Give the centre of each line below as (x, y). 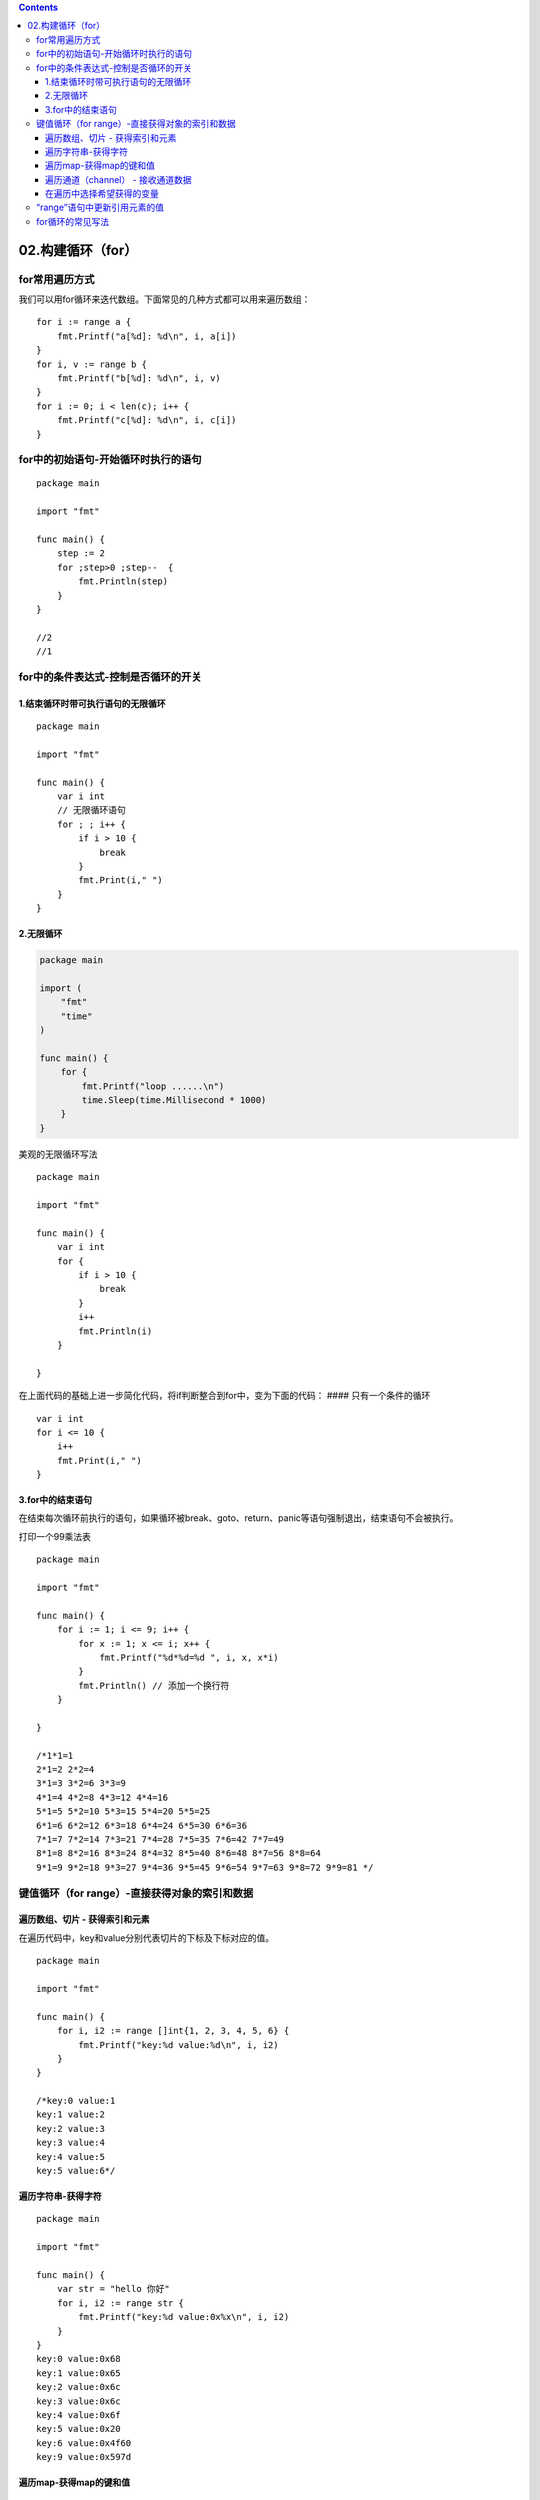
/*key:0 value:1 (76, 2101)
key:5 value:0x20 (78, 2429)
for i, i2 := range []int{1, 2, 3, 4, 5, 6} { (173, 2031)
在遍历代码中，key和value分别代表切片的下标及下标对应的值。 (146, 1937)
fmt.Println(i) (115, 1331)
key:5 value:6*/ (76, 2171)
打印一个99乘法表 (55, 1536)
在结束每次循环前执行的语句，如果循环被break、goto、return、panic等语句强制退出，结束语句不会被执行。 (238, 1518)
